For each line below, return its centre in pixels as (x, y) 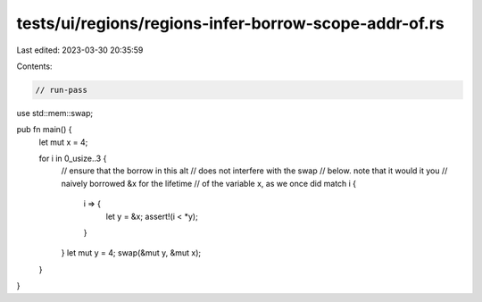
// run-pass (62, 90)
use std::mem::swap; (55, 113)
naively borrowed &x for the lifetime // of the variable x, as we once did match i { (209, 183)
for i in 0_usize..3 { (73, 159)
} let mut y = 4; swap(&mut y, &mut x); (131, 253)
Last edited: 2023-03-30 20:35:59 (80, 50)
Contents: (34, 66)
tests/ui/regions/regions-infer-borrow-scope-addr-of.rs (231, 23)
